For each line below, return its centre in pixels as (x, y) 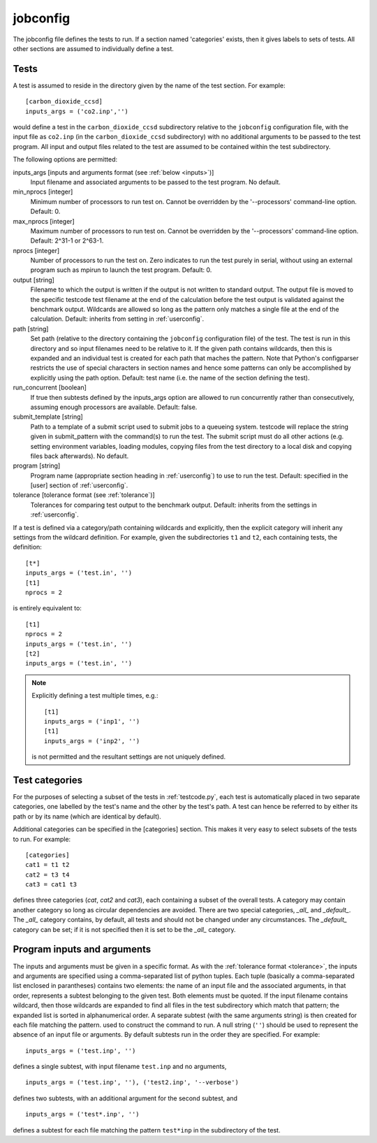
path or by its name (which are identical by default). (87, 816)
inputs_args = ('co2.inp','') (77, 111)
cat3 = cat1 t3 (51, 885)
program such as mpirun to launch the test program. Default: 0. (121, 270)
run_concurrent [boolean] (50, 387)
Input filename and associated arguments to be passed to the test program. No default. (155, 182)
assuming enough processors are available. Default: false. (114, 407)
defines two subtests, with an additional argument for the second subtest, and (125, 1098)
